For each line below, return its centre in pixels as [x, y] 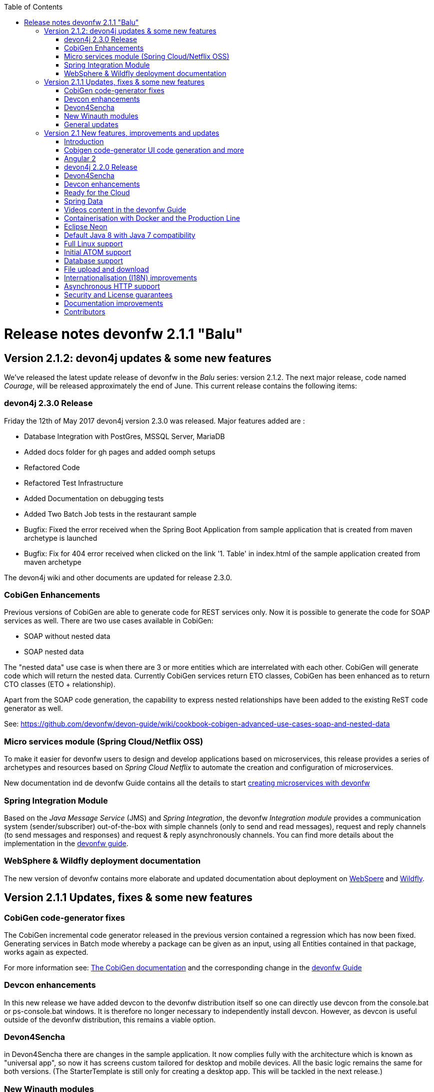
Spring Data [83, 201]
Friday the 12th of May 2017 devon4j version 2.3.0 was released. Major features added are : [154, 421]
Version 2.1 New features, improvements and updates [132, 133]
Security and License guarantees [118, 295]
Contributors [85, 312]
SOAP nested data [54, 652]
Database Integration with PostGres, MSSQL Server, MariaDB [124, 436]
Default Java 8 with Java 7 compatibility [130, 235]
